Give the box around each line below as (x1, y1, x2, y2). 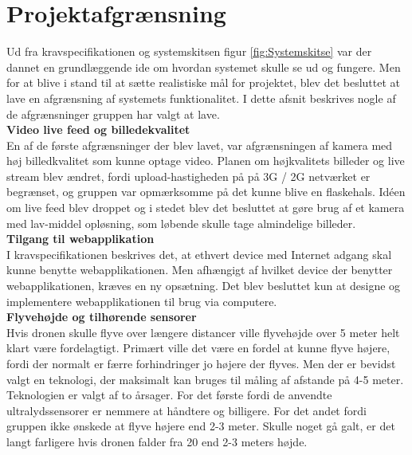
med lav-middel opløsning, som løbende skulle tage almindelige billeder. (6, 214, 356, 231)
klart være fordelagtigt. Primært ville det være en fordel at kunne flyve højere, (6, 339, 390, 356)
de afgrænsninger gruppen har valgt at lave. (6, 105, 220, 122)
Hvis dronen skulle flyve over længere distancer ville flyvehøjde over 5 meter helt (6, 324, 400, 340)
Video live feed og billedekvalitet (6, 121, 190, 138)
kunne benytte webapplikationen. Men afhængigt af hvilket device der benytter (6, 261, 393, 278)
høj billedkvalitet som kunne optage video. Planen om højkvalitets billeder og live (6, 152, 405, 169)
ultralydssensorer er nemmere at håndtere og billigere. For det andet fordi (6, 402, 367, 418)
